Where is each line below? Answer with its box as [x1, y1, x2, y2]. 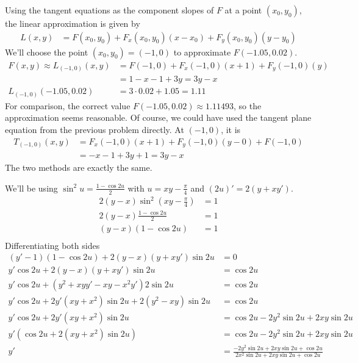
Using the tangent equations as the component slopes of [5, 4, 214, 16]
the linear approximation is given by [5, 17, 140, 29]
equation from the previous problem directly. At [5, 123, 184, 135]
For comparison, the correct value [5, 99, 131, 112]
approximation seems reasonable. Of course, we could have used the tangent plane [5, 111, 312, 124]
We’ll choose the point [5, 45, 88, 58]
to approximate [173, 45, 231, 58]
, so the [233, 99, 262, 112]
